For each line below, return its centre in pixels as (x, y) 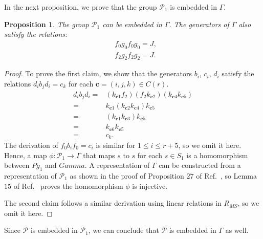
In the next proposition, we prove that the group (81, 7)
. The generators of (199, 24)
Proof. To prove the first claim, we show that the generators (98, 73)
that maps (99, 155)
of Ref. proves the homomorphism (68, 186)
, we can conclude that (124, 230)
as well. (237, 230)
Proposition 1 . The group (47, 24)
